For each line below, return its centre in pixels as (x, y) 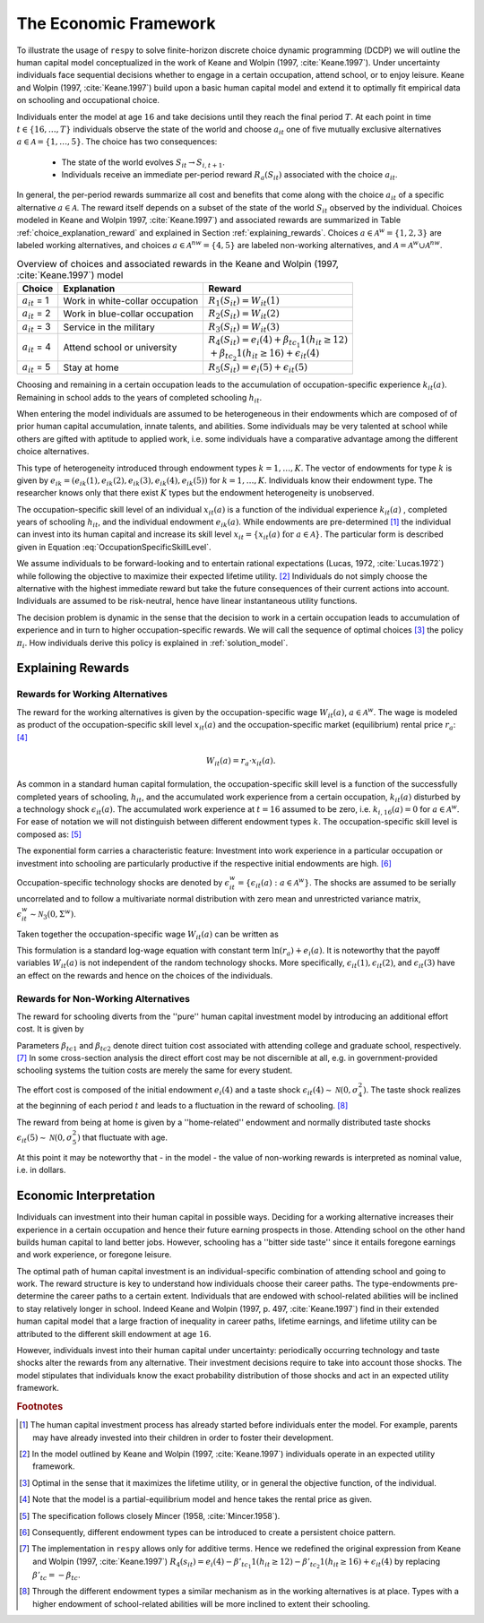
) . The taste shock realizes (412, 1090)
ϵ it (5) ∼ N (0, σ (45, 1139)
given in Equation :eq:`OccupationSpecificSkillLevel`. (114, 547)
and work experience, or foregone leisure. (94, 1255)
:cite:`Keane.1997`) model (70, 275)
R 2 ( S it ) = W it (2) (244, 315)
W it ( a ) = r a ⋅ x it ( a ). (241, 762)
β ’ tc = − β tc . (56, 1576)
